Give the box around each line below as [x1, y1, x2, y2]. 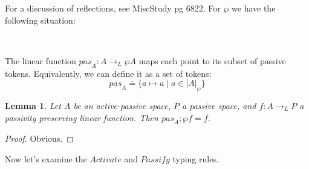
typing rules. [172, 152, 219, 165]
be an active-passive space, [73, 99, 171, 111]
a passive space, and [182, 99, 256, 111]
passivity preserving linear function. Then [5, 111, 158, 124]
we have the [232, 2, 276, 14]
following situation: [5, 13, 76, 26]
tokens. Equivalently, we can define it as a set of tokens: [5, 67, 212, 79]
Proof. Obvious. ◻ [5, 132, 74, 145]
